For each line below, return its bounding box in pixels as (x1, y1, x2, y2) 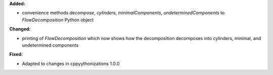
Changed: (9, 26, 31, 32)
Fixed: (9, 51, 23, 57)
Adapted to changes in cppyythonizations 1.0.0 (22, 60, 120, 66)
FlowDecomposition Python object (22, 16, 94, 22)
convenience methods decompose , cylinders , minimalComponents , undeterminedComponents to (22, 10, 225, 16)
